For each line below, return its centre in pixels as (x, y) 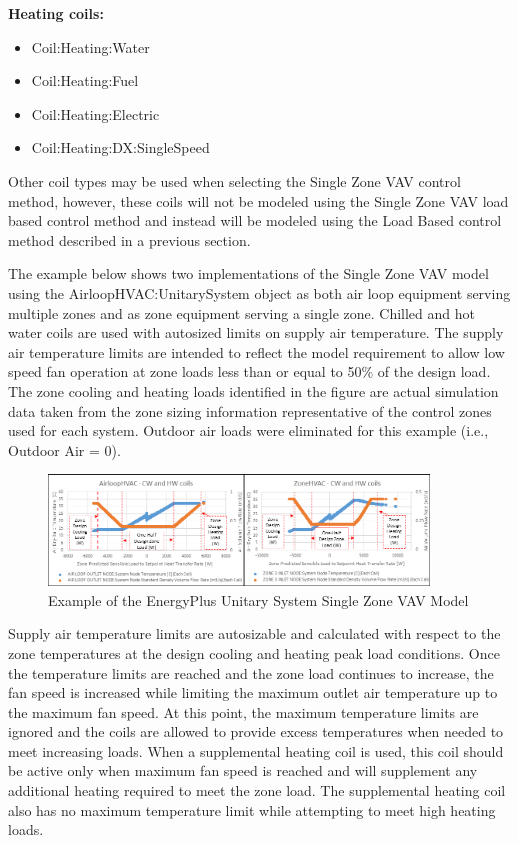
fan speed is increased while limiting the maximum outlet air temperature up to (253, 692)
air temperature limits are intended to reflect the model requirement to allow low (256, 351)
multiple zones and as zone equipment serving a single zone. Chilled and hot (241, 312)
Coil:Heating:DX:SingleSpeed (120, 147)
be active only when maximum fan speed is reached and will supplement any (243, 770)
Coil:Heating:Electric (95, 113)
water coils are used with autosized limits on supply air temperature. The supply (256, 332)
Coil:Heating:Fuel (85, 80)
